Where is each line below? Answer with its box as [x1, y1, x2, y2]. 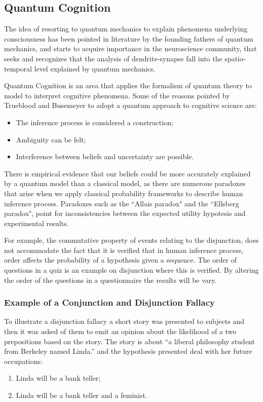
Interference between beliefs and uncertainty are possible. [16, 151, 194, 162]
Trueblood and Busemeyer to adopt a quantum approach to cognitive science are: [4, 100, 257, 111]
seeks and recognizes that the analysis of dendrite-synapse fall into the [4, 53, 222, 63]
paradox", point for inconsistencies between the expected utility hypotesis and [4, 208, 246, 218]
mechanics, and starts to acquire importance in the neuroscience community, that [4, 43, 257, 54]
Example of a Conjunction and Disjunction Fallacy [4, 296, 215, 309]
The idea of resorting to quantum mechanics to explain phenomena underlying [4, 23, 248, 34]
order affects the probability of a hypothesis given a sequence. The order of [4, 254, 237, 265]
